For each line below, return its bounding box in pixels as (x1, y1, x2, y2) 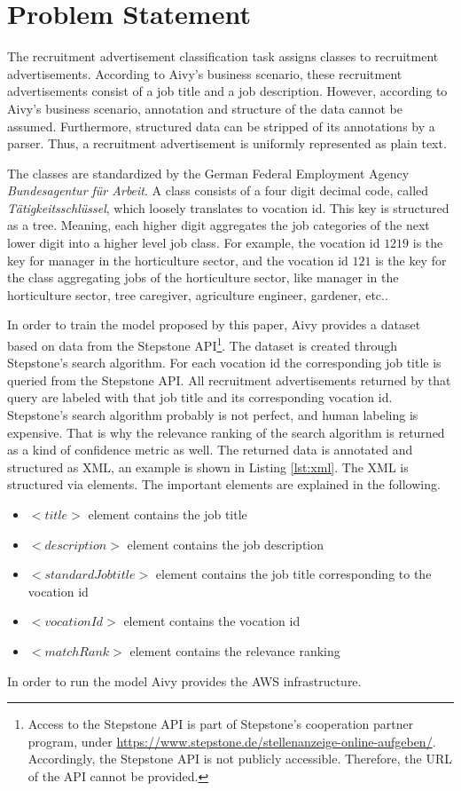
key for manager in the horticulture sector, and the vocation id (7, 250, 348, 269)
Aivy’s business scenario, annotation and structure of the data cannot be (7, 99, 402, 117)
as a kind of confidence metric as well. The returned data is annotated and (7, 440, 413, 459)
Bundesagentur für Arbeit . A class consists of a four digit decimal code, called (7, 181, 429, 200)
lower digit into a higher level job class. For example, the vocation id (7, 233, 380, 252)
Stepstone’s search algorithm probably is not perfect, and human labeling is (7, 406, 418, 424)
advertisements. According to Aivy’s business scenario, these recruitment (7, 64, 402, 83)
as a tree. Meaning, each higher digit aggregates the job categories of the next (7, 216, 430, 234)
